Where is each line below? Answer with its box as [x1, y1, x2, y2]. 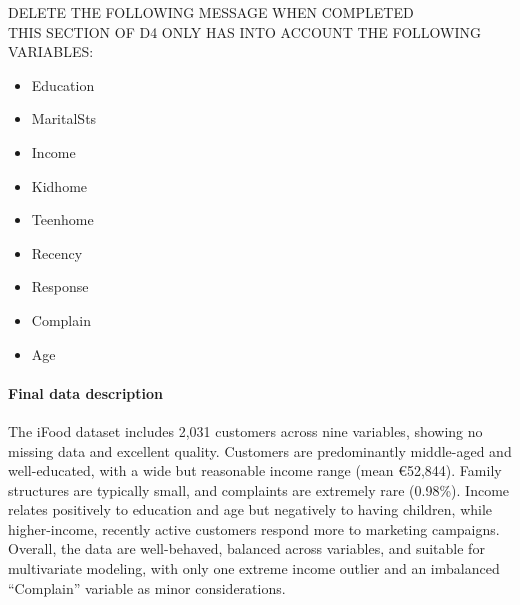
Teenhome [31, 209, 94, 230]
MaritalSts [31, 108, 97, 129]
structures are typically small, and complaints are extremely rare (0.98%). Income [8, 479, 510, 500]
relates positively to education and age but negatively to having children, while [8, 499, 493, 520]
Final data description [8, 382, 164, 403]
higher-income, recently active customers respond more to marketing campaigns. [8, 518, 500, 539]
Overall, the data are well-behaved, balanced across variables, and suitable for [8, 538, 485, 559]
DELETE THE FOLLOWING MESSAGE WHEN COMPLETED [8, 2, 414, 22]
